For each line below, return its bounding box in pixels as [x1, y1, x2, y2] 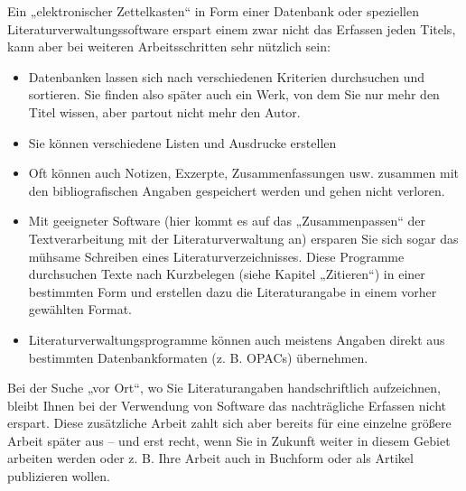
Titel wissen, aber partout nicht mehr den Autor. [28, 102, 301, 121]
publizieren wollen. [7, 467, 111, 486]
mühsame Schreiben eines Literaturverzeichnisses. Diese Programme [28, 246, 405, 265]
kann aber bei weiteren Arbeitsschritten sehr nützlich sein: [7, 37, 331, 56]
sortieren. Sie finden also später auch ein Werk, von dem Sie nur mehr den [28, 85, 440, 104]
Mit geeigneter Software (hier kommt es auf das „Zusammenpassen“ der [28, 211, 425, 230]
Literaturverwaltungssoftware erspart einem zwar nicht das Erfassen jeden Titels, [7, 19, 456, 38]
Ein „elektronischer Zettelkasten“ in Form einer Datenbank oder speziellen [7, 2, 420, 20]
